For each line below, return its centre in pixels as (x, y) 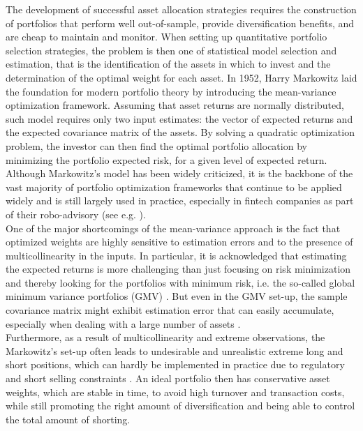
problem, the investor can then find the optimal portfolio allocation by (156, 145)
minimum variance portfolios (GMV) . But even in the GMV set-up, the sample (177, 296)
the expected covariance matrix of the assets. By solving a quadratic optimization (180, 132)
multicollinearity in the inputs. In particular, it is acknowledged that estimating (176, 255)
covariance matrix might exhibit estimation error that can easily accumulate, (170, 310)
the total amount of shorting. (68, 419)
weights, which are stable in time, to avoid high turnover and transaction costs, (175, 392)
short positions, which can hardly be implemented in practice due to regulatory (175, 364)
